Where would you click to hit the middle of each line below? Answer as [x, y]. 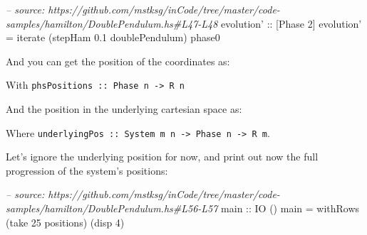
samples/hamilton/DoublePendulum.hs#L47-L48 [112, 23]
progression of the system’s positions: [87, 170]
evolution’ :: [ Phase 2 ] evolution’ [291, 23]
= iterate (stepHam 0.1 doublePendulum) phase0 [113, 37]
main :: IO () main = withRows [290, 208]
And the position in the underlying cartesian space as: [124, 109]
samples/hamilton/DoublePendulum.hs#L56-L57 [112, 208]
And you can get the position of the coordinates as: [118, 61]
